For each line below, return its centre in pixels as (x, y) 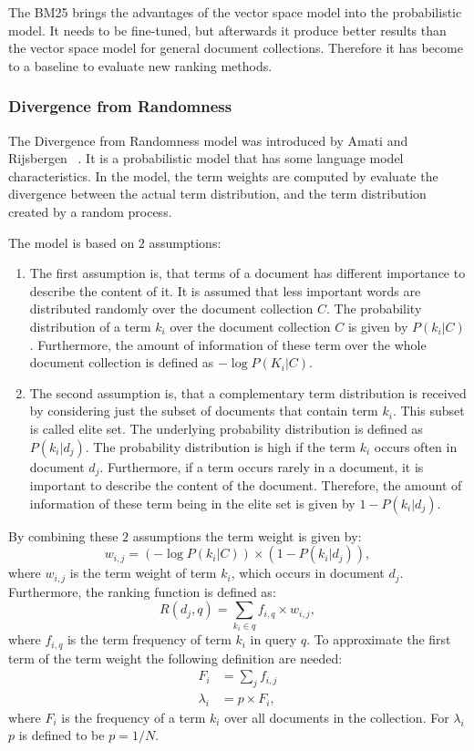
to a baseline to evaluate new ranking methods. (140, 65)
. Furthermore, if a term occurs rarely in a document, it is (262, 466)
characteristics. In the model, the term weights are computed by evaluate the (223, 175)
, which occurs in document (308, 573)
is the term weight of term (143, 573)
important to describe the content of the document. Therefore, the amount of (246, 484)
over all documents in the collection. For (337, 717)
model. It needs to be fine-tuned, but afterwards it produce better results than (227, 30)
